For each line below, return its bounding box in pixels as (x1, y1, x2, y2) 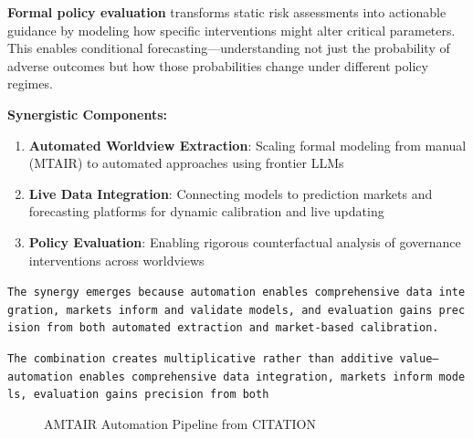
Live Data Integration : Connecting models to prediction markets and (28, 183, 433, 203)
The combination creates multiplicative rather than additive (7, 352, 394, 366)
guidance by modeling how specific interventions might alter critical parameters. (7, 20, 456, 39)
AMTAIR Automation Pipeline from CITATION (44, 414, 316, 434)
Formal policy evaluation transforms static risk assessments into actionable (7, 3, 447, 21)
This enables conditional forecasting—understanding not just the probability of (7, 38, 450, 57)
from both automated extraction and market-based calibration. (46, 321, 439, 335)
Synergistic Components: (7, 104, 167, 123)
